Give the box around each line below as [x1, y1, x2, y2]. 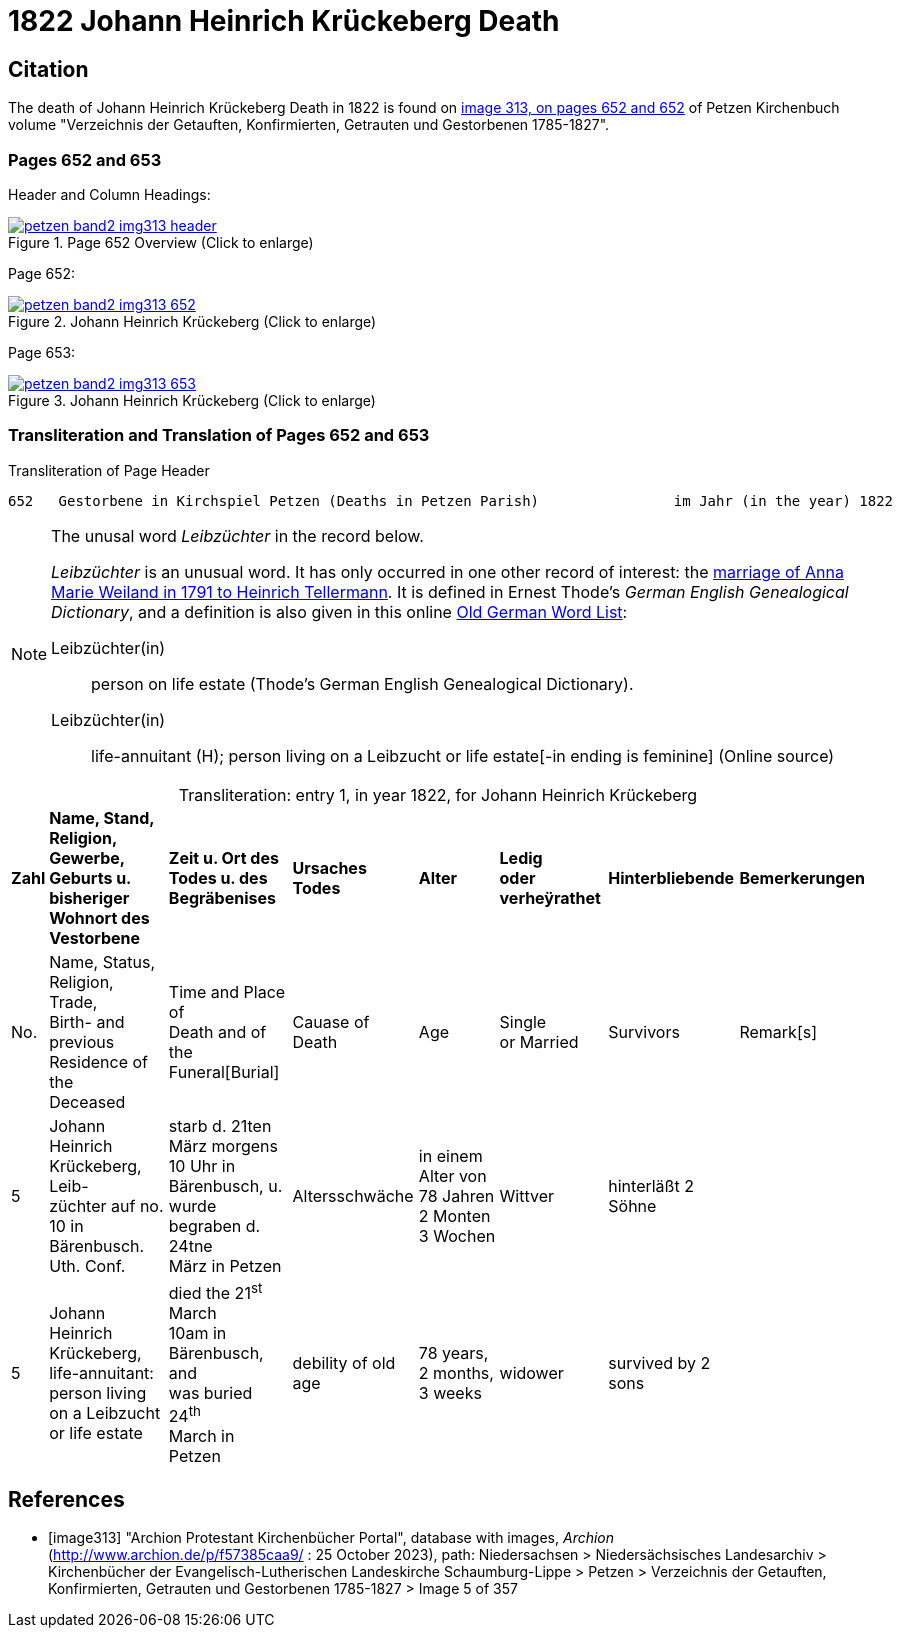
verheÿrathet [499, 887, 601, 908]
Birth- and [49, 1011, 125, 1032]
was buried [168, 1383, 253, 1403]
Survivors [608, 1021, 680, 1042]
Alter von [418, 1165, 487, 1186]
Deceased [49, 1091, 126, 1112]
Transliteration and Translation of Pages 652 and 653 [8, 425, 430, 446]
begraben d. [168, 1215, 261, 1236]
